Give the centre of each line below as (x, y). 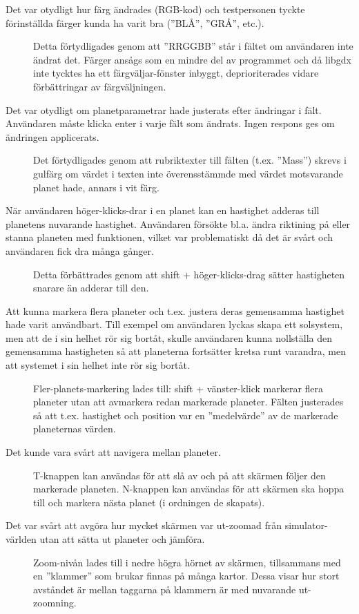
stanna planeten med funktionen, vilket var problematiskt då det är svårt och (169, 237)
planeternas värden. (75, 429)
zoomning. (55, 603)
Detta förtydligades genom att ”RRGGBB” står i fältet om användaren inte (193, 46)
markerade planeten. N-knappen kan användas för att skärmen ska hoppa (189, 489)
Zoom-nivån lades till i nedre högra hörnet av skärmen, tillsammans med (187, 562)
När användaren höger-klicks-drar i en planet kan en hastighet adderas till (163, 210)
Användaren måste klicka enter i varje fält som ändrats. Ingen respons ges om (170, 123)
